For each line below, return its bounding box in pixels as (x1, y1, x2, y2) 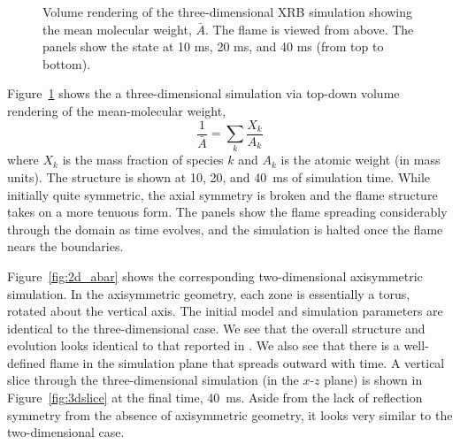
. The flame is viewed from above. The (204, 19, 414, 38)
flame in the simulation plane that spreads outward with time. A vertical (50, 353, 445, 371)
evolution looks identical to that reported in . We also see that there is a (7, 336, 400, 355)
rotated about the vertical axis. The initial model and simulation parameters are (7, 302, 443, 320)
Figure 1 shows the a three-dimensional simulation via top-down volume (7, 84, 400, 103)
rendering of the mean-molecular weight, (7, 101, 226, 119)
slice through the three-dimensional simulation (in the (7, 371, 299, 389)
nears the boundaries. (7, 237, 124, 256)
